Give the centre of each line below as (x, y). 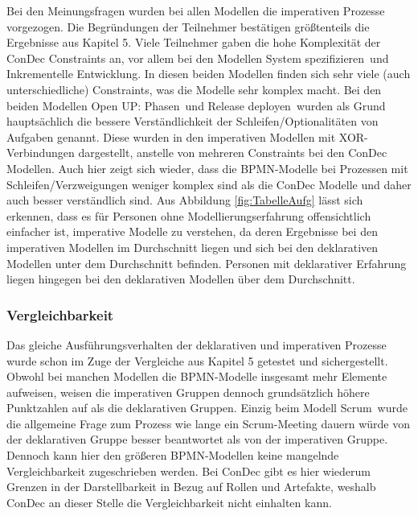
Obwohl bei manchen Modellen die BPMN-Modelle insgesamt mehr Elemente (197, 376)
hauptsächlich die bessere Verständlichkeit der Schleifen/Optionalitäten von (193, 121)
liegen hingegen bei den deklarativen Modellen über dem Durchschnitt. (181, 279)
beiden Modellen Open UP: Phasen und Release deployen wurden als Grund (196, 105)
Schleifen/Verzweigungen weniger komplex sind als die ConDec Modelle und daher (209, 184)
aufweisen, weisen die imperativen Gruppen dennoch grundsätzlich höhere (188, 392)
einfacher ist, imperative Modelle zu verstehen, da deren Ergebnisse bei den (192, 231)
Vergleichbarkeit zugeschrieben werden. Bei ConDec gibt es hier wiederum (189, 471)
